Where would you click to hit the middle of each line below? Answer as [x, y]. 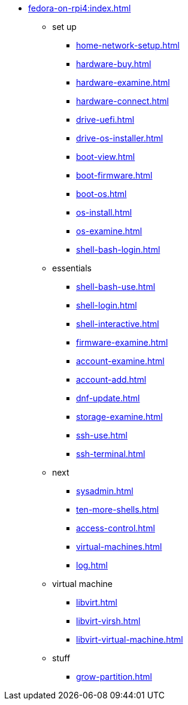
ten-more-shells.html [118, 509]
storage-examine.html [119, 417]
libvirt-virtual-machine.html [130, 639]
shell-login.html [107, 305]
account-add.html [111, 379]
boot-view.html [106, 157]
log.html [92, 565]
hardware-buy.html [114, 64]
